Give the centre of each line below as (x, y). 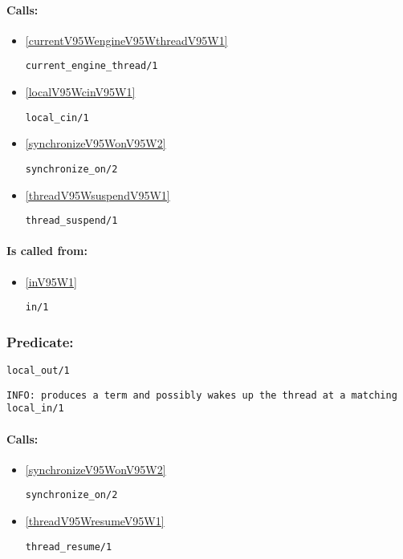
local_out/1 (38, 371)
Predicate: (40, 341)
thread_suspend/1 (71, 221)
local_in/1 (35, 409)
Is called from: (47, 251)
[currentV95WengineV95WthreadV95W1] (126, 40)
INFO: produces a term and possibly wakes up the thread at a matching (202, 395)
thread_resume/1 (69, 547)
